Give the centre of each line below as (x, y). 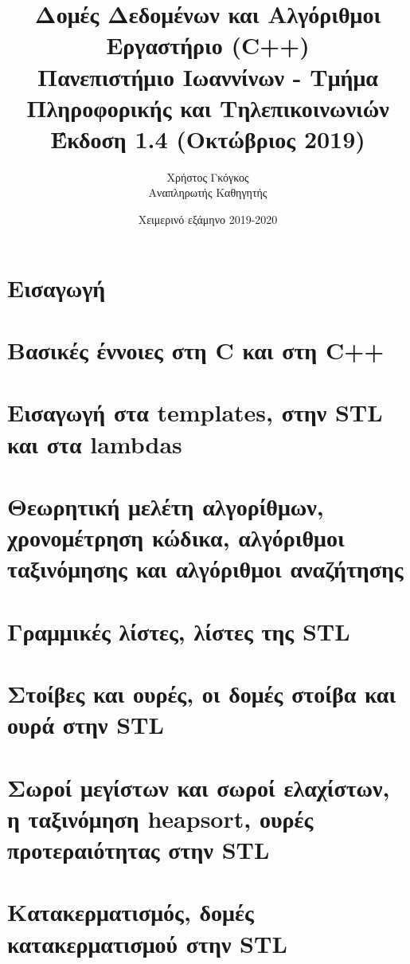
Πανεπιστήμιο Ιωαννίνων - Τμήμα (208, 76)
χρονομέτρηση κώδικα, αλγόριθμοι (176, 537)
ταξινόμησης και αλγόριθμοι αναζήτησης (205, 568)
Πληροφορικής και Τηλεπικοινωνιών (208, 107)
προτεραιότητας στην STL (139, 850)
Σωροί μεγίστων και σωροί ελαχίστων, (199, 787)
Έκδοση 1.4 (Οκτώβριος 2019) (208, 138)
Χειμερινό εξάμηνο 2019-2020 (208, 219)
